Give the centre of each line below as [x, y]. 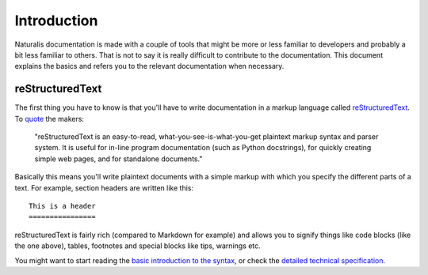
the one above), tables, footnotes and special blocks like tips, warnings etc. [138, 246]
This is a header [62, 206]
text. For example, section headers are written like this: [104, 188]
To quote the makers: [50, 119]
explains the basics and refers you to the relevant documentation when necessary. [149, 66]
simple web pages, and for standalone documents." [118, 159]
